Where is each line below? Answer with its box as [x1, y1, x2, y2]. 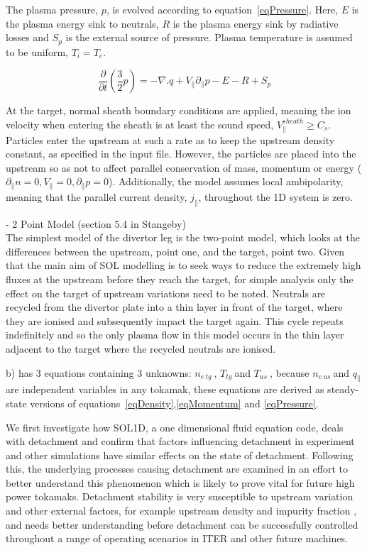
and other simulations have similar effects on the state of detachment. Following [6, 447, 354, 462]
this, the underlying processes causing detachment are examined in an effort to [6, 461, 348, 476]
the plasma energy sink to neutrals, [6, 16, 159, 31]
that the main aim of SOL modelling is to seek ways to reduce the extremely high [6, 258, 361, 273]
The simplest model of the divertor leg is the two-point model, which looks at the [6, 230, 360, 245]
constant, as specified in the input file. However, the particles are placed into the [6, 146, 356, 161]
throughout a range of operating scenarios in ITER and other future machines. [6, 531, 348, 546]
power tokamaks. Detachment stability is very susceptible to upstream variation [6, 489, 354, 504]
